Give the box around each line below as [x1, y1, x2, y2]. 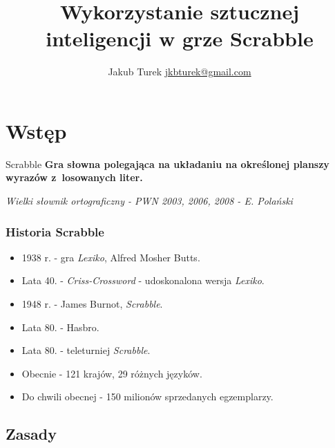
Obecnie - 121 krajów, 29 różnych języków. [21, 366, 202, 380]
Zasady [6, 423, 57, 445]
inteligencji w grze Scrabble [46, 24, 314, 53]
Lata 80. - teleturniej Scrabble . [21, 343, 151, 357]
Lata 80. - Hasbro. [21, 319, 99, 334]
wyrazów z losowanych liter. [6, 170, 143, 185]
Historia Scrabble [6, 223, 104, 240]
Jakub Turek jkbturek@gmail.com [108, 64, 251, 79]
